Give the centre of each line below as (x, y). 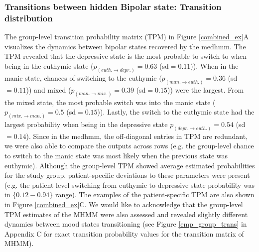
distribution (29, 18)
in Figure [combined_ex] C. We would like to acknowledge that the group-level (124, 204)
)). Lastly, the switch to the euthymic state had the (176, 112)
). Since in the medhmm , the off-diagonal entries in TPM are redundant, (137, 136)
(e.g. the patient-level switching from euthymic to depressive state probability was (130, 185)
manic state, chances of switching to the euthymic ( (83, 77)
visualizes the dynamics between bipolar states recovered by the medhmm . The (125, 46)
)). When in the (214, 65)
